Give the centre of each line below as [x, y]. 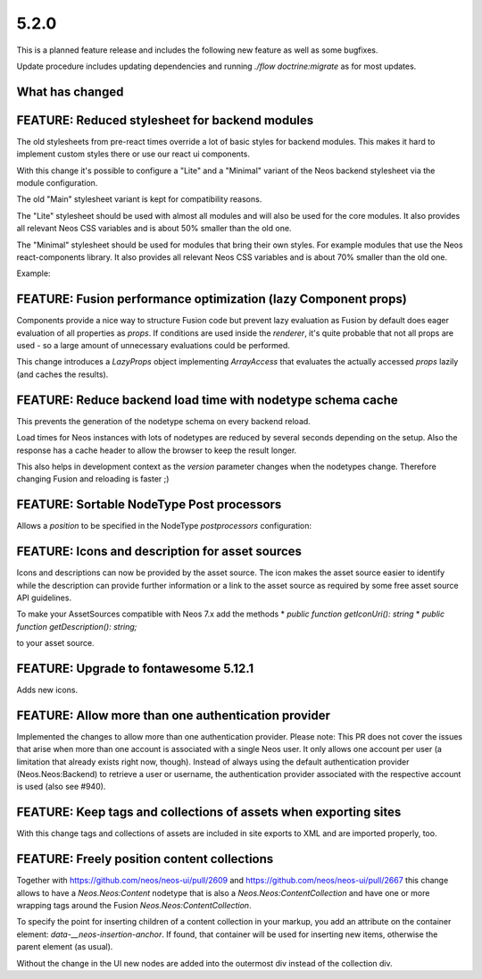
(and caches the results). [62, 374]
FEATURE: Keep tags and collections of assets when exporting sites [209, 812]
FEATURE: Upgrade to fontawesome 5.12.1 [135, 669]
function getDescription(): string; [77, 626]
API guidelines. [44, 598]
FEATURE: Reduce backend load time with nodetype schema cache [207, 400]
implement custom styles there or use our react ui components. [133, 154]
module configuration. [57, 183]
